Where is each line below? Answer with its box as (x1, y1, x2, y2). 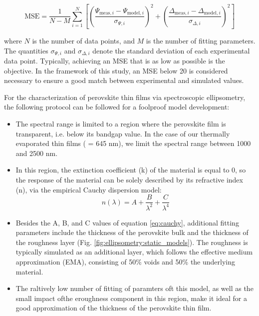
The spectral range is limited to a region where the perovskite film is (15, 118, 226, 129)
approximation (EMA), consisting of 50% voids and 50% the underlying (15, 256, 236, 266)
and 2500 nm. (15, 147, 58, 158)
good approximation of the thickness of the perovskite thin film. (15, 302, 212, 313)
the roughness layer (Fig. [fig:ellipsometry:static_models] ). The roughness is (15, 236, 248, 247)
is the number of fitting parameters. (146, 35, 256, 45)
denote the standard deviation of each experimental (92, 45, 250, 55)
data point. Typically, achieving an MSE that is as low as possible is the (4, 55, 225, 66)
